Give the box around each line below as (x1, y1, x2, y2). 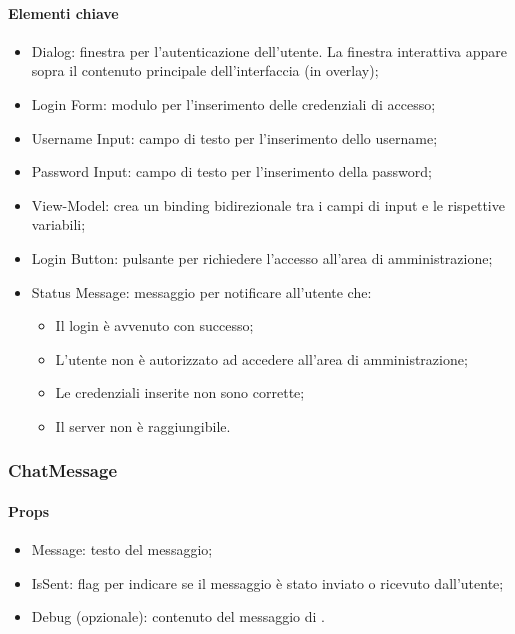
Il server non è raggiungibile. (55, 415, 231, 436)
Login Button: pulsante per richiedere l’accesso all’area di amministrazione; (31, 247, 493, 268)
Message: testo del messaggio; (31, 539, 213, 560)
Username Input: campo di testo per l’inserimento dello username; (31, 127, 438, 148)
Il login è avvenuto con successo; (55, 315, 254, 336)
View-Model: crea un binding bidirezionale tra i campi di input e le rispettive (31, 194, 505, 215)
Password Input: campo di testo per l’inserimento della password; (31, 161, 432, 182)
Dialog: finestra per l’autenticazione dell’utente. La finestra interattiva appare (31, 40, 508, 61)
